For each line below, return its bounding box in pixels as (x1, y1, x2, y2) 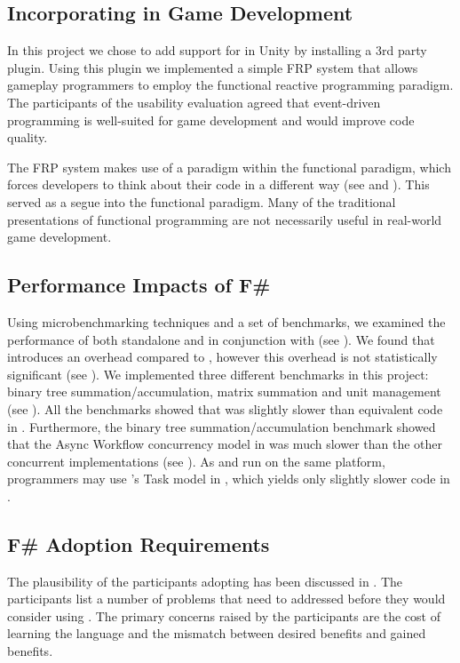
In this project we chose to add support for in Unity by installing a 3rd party (7, 41, 427, 60)
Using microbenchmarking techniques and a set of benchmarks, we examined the (7, 312, 446, 331)
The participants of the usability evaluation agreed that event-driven (7, 92, 381, 111)
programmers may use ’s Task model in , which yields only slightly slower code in (7, 469, 450, 488)
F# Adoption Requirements (7, 530, 270, 557)
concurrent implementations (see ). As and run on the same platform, (7, 451, 385, 470)
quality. (7, 128, 48, 147)
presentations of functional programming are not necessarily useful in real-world (7, 210, 442, 228)
